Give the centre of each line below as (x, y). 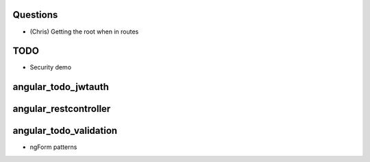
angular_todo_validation (65, 131)
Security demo (51, 67)
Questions (35, 15)
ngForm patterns (53, 147)
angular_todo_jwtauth (61, 87)
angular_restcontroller (62, 109)
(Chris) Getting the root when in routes (84, 32)
